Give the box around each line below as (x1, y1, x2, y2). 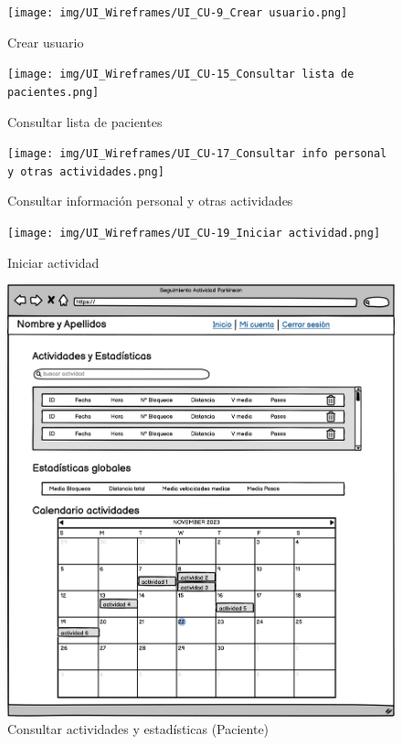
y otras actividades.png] (7, 165, 164, 178)
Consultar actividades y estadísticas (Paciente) (7, 719, 270, 739)
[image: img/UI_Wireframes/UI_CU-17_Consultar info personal (7, 147, 387, 161)
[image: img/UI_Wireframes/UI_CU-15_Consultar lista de (7, 68, 354, 81)
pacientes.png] (7, 85, 100, 99)
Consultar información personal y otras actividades (7, 191, 293, 210)
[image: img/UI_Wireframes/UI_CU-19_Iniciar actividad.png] (7, 227, 381, 240)
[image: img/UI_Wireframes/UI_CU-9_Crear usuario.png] (7, 6, 348, 19)
